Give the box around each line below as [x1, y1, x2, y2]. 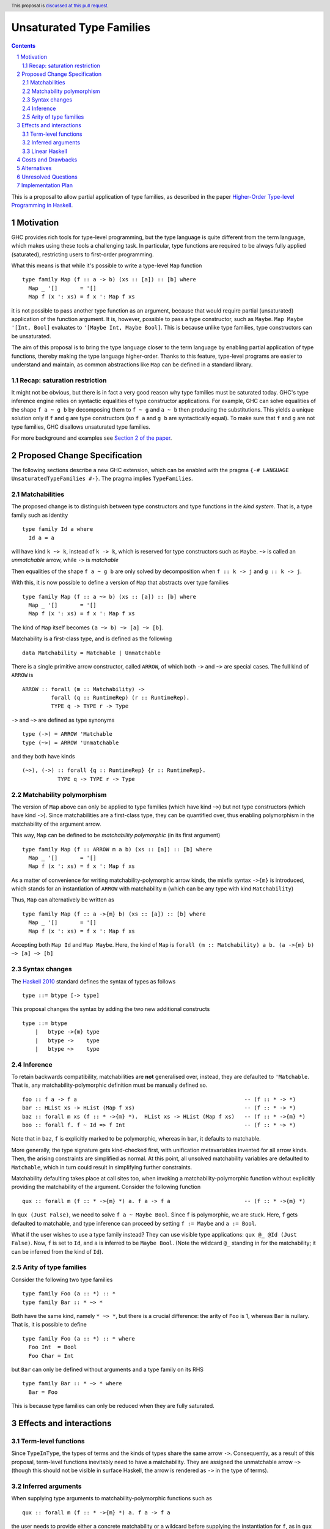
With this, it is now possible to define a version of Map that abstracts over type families [11, 579, 229, 587]
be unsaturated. [11, 332, 51, 339]
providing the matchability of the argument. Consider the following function [11, 1183, 201, 1191]
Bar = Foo [28, 1388, 58, 1396]
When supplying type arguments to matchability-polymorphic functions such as [11, 1495, 212, 1502]
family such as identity [11, 511, 68, 519]
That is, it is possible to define [11, 1321, 87, 1328]
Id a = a [28, 534, 55, 541]
